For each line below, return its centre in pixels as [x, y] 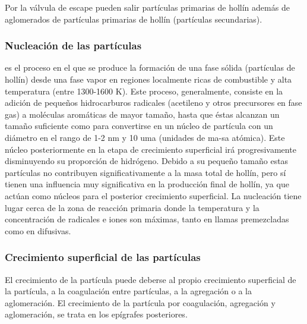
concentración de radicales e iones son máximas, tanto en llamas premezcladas [147, 219]
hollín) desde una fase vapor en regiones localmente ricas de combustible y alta [148, 79]
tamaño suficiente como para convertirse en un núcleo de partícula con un [139, 126]
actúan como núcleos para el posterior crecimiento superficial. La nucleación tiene [153, 195]
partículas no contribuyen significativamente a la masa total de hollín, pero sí [145, 172]
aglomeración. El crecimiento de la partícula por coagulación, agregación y [140, 302]
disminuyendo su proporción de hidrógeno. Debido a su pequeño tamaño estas [147, 161]
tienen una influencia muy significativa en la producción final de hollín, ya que [147, 184]
